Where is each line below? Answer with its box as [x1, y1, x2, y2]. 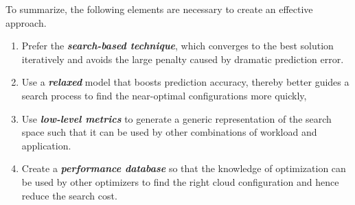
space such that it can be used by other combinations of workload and [21, 125, 317, 139]
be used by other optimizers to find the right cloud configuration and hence [21, 174, 339, 189]
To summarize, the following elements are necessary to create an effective [5, 2, 313, 16]
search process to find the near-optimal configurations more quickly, [21, 88, 307, 102]
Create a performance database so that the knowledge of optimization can [21, 161, 346, 176]
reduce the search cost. [21, 188, 117, 202]
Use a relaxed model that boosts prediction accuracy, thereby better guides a [21, 75, 350, 89]
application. [21, 138, 71, 152]
